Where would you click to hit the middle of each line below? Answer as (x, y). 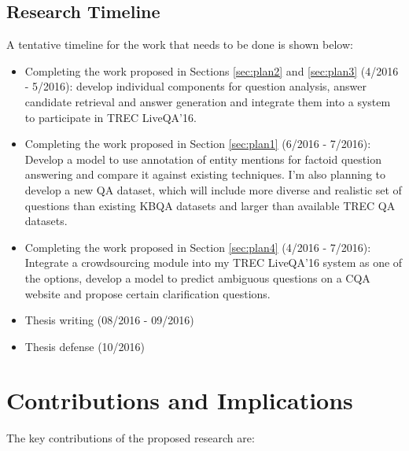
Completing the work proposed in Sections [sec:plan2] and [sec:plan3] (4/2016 (212, 70)
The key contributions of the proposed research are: (131, 438)
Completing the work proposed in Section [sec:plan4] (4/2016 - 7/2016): (198, 247)
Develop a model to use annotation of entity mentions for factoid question (203, 159)
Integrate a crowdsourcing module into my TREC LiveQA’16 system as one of (214, 262)
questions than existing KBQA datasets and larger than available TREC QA (210, 205)
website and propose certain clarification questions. (147, 293)
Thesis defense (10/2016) (85, 346)
